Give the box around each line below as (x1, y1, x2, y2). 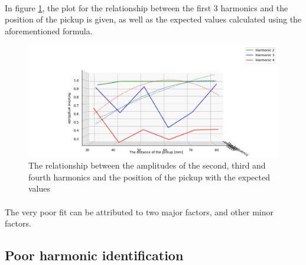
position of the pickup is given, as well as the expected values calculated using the (5, 13, 302, 25)
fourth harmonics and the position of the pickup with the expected (28, 170, 270, 183)
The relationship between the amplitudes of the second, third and (28, 159, 266, 172)
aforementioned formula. (5, 24, 93, 37)
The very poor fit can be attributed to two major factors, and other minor (5, 205, 274, 218)
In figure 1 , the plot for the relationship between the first (5, 1, 211, 14)
